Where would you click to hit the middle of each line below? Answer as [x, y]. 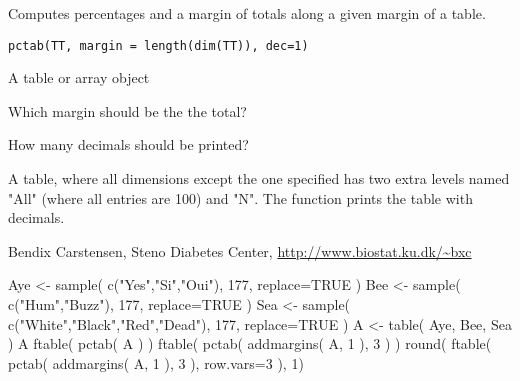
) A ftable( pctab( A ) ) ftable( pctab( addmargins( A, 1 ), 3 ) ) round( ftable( [250, 343]
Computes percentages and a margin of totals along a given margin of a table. [247, 13]
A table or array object [79, 77]
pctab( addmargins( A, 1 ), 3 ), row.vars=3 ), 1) [156, 362]
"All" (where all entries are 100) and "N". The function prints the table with [240, 197]
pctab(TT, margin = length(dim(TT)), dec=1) [158, 45]
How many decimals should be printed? [128, 144]
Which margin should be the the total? [127, 110]
